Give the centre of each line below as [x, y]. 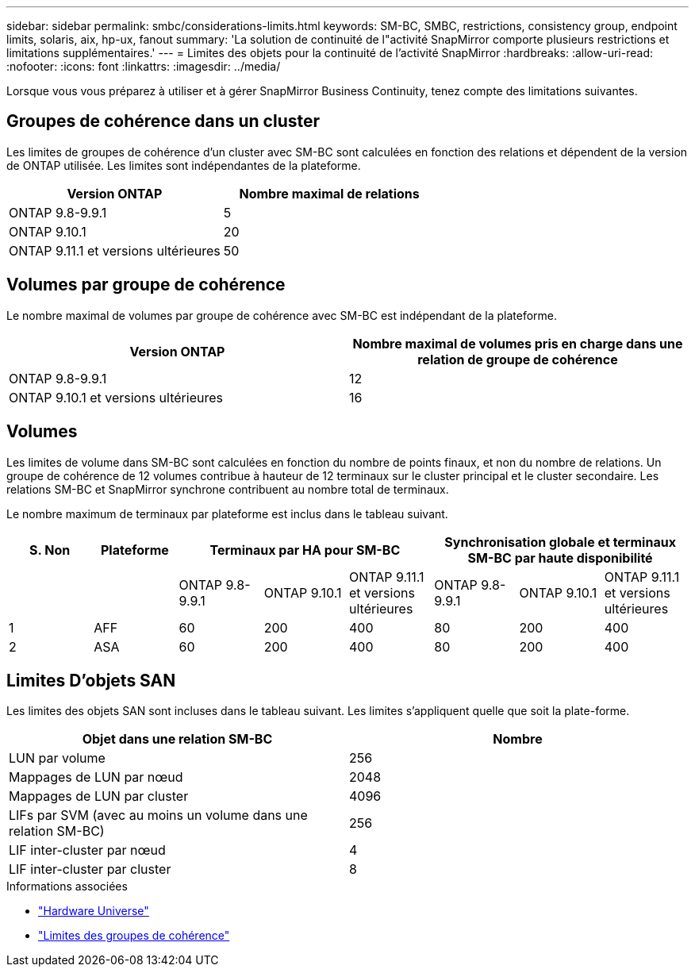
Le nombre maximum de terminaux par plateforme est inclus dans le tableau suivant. [227, 513]
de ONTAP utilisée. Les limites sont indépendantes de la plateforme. [184, 165]
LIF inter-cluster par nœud [87, 850]
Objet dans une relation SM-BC [177, 739]
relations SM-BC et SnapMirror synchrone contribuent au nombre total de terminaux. [228, 489]
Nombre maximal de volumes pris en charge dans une [518, 343]
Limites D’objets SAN [91, 680]
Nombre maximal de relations [329, 193]
